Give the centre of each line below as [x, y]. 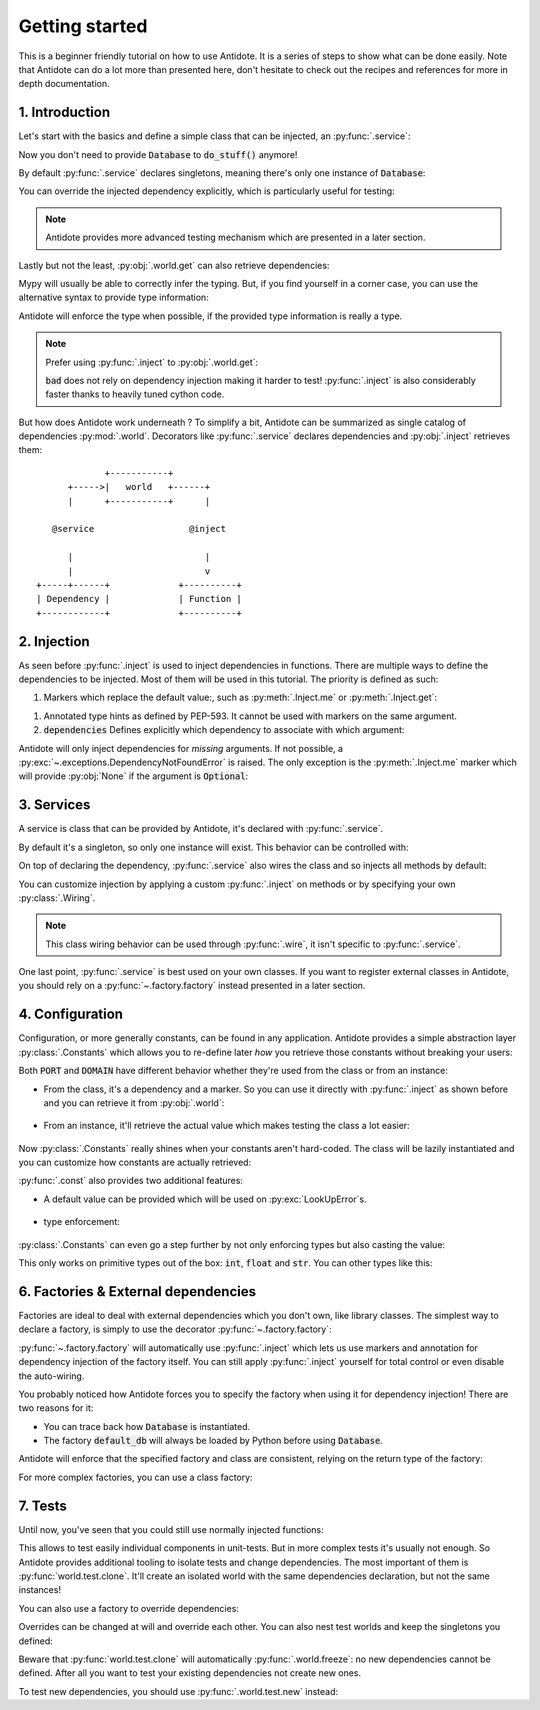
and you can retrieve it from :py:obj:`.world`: [134, 1102]
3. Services [54, 805]
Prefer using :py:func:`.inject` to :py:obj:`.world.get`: [152, 362]
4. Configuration [71, 1014]
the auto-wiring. [51, 1376]
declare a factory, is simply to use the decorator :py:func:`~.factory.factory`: [175, 1329]
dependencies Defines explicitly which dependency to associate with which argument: [224, 730]
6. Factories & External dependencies [137, 1291]
